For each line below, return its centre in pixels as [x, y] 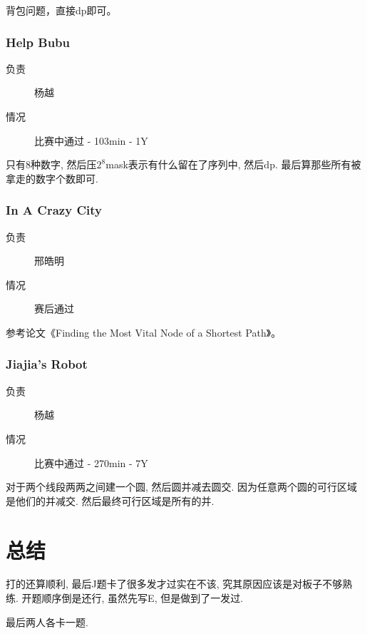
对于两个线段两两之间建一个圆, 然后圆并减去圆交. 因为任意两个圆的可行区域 [182, 487]
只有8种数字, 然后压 [51, 164]
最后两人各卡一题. [47, 622]
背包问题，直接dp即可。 [61, 10]
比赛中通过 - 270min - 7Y [91, 462]
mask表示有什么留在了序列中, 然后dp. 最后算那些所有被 [233, 164]
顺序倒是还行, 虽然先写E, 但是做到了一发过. [143, 598]
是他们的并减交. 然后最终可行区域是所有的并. [110, 500]
